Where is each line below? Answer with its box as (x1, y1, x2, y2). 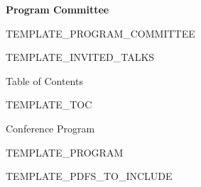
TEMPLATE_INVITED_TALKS (6, 50, 155, 64)
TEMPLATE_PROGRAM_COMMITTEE (6, 25, 195, 40)
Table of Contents (6, 73, 83, 88)
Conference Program (6, 120, 95, 135)
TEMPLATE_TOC (6, 97, 92, 112)
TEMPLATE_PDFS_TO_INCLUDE (6, 169, 173, 183)
